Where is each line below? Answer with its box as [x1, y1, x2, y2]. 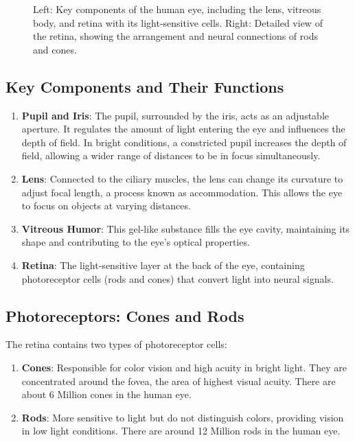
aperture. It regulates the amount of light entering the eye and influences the [21, 121, 345, 136]
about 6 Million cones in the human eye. [21, 387, 192, 402]
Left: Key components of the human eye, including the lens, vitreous [33, 2, 321, 16]
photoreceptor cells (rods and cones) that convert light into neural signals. [21, 271, 334, 286]
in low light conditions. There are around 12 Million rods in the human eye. [21, 423, 341, 438]
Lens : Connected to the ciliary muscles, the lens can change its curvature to [21, 171, 343, 185]
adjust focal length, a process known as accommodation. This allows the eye [21, 185, 343, 199]
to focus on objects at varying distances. [21, 198, 191, 213]
